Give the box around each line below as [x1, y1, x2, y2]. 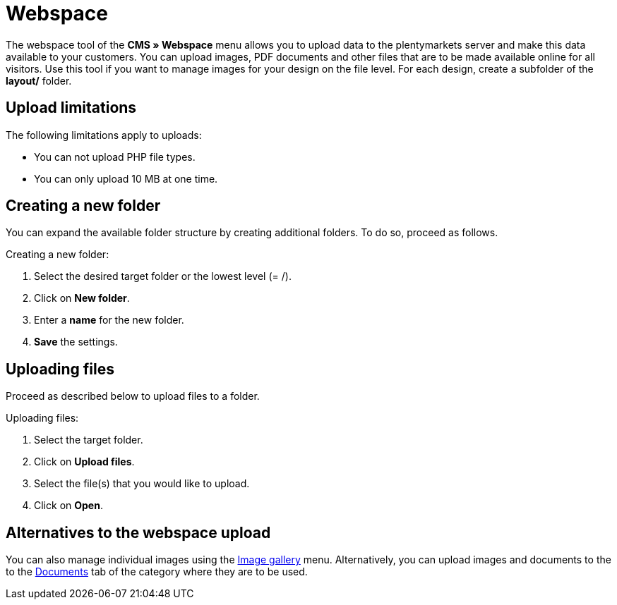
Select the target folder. [34, 434, 143, 446]
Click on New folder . [34, 292, 130, 305]
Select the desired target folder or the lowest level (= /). [34, 270, 292, 283]
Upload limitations [6, 99, 137, 117]
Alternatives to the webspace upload [6, 523, 271, 542]
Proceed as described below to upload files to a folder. [6, 390, 260, 403]
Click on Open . [34, 499, 103, 512]
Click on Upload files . [34, 456, 135, 468]
